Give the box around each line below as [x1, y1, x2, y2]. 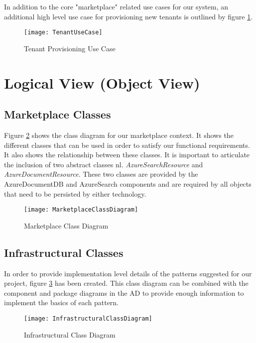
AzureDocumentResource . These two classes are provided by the [4, 169, 198, 179]
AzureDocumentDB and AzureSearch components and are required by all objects [4, 178, 252, 189]
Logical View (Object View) [4, 72, 200, 93]
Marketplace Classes [4, 107, 111, 122]
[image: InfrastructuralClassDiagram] [24, 315, 152, 322]
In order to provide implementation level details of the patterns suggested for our [4, 268, 252, 278]
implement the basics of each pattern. [4, 297, 119, 308]
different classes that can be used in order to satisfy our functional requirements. [4, 139, 250, 150]
